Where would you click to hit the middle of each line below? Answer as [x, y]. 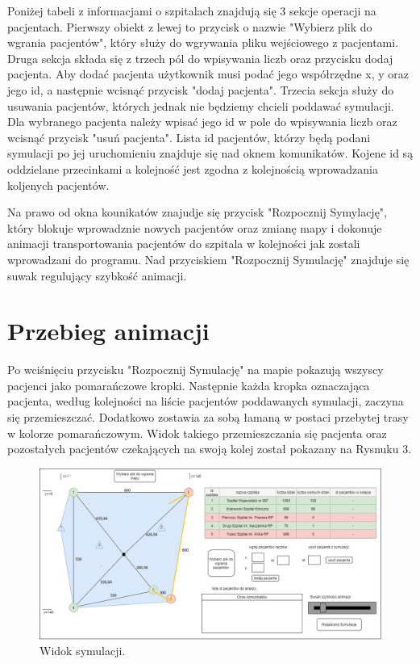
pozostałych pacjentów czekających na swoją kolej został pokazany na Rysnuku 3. [210, 449]
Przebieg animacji [108, 331]
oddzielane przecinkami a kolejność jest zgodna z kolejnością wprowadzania [193, 168]
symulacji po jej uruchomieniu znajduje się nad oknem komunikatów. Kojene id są [210, 153]
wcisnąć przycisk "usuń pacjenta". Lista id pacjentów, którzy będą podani [189, 137]
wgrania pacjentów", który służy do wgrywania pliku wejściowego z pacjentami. [203, 42]
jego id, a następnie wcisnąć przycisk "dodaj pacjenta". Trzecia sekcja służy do [201, 89]
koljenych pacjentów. [58, 185]
